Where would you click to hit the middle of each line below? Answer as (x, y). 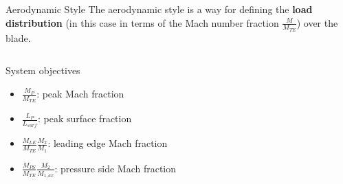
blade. (18, 37)
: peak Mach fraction (80, 94)
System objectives (43, 70)
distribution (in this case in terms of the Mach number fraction (142, 22)
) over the (317, 22)
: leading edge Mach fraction (108, 143)
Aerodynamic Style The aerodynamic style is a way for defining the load (159, 9)
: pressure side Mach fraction (115, 168)
